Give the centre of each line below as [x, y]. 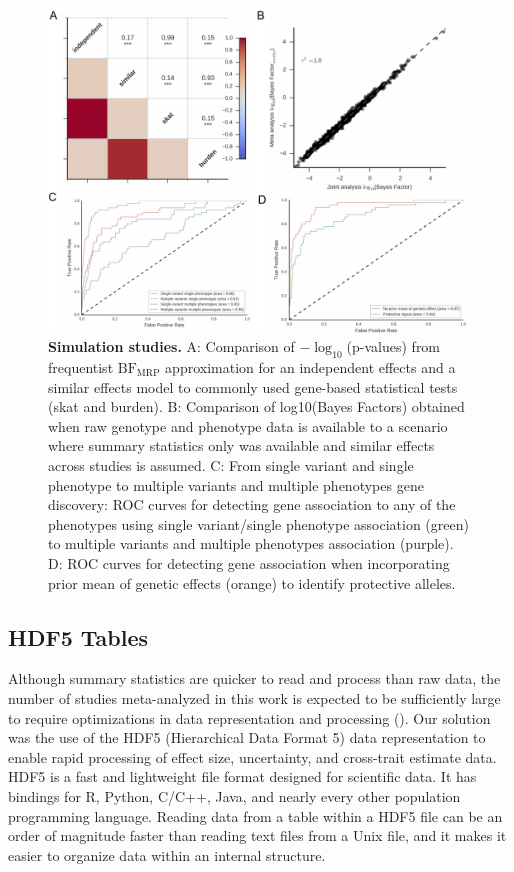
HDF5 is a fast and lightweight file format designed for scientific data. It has [242, 776]
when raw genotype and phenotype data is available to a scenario [248, 425]
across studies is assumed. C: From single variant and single [231, 464]
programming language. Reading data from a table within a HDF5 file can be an [255, 815]
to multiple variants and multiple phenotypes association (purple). [251, 543]
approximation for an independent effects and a [310, 367]
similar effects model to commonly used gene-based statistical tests [253, 386]
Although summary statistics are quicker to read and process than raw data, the [254, 678]
